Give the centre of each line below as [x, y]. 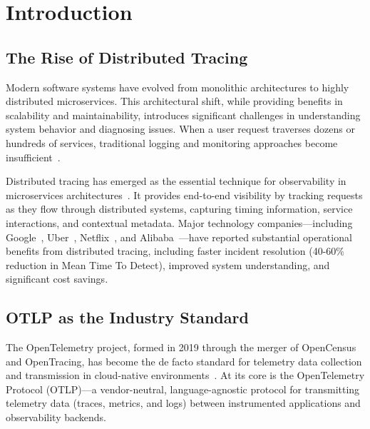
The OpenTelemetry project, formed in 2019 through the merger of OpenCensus [181, 347]
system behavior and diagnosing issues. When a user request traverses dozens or [180, 129]
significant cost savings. [57, 279]
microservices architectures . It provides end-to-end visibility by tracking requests [184, 195]
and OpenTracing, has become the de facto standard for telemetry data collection [184, 361]
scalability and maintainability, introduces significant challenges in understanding [183, 115]
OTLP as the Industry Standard [127, 317]
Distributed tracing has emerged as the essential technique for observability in [176, 181]
